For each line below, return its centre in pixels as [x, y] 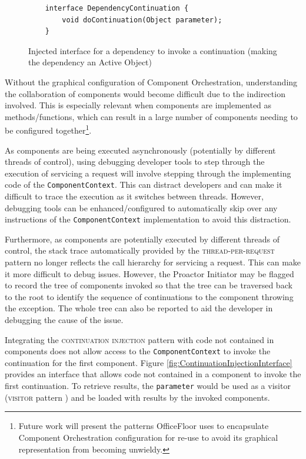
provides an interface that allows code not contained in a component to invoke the [153, 374]
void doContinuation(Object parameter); [142, 20]
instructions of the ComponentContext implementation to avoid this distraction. [148, 219]
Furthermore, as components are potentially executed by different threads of [142, 239]
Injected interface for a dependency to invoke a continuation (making [153, 50]
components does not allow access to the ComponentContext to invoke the [138, 351]
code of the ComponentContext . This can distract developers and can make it [144, 184]
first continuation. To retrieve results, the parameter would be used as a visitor [148, 386]
